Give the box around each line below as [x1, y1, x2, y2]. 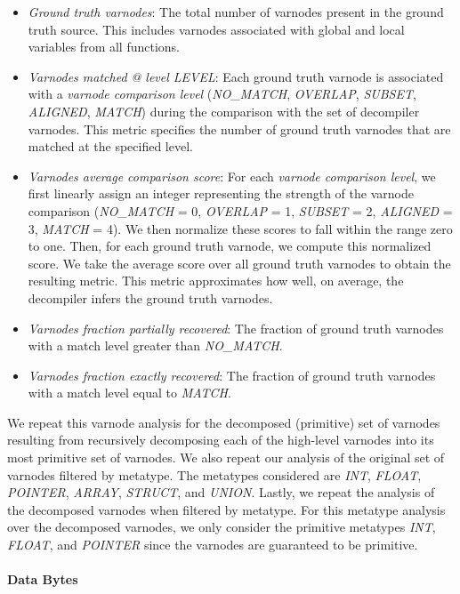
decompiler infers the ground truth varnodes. [28, 288, 273, 307]
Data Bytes [7, 570, 78, 589]
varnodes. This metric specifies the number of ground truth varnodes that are [28, 119, 451, 138]
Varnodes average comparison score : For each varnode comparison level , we [28, 166, 436, 185]
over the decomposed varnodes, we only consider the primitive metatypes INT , [7, 518, 436, 536]
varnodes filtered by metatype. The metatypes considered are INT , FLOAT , [7, 465, 422, 484]
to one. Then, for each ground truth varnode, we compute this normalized [28, 237, 432, 255]
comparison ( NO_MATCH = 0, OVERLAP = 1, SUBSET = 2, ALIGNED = [28, 201, 453, 220]
